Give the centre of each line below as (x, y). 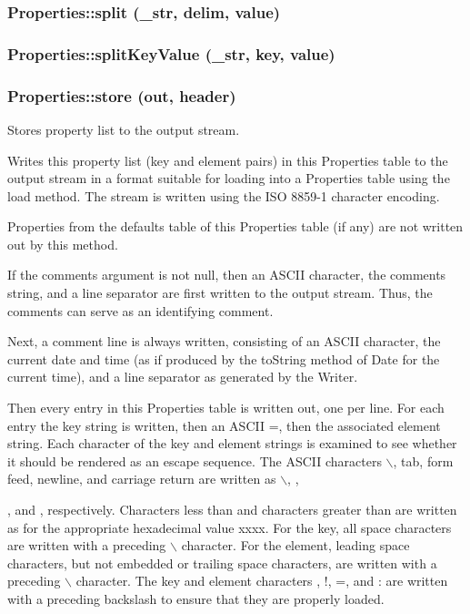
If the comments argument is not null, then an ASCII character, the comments (227, 275)
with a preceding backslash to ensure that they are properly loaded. (196, 598)
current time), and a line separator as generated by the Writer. (183, 377)
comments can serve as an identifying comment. (140, 310)
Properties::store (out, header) (122, 95)
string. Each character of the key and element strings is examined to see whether (232, 443)
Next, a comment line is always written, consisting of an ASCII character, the (224, 341)
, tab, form (423, 460)
